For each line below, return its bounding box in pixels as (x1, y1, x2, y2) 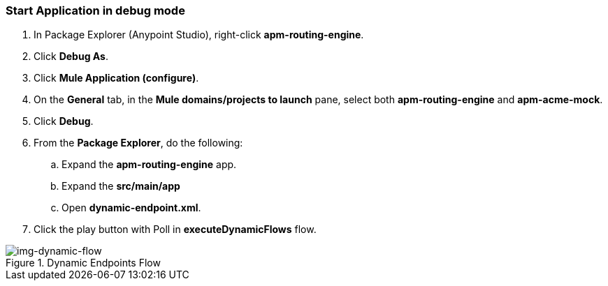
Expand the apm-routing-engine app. (61, 158, 237, 171)
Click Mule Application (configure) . (34, 72, 199, 84)
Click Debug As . (34, 50, 108, 63)
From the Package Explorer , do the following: (34, 137, 243, 149)
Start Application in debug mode (6, 3, 185, 17)
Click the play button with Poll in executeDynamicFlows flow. (34, 223, 317, 236)
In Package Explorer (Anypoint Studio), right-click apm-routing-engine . (34, 29, 364, 41)
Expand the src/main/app (61, 180, 180, 193)
